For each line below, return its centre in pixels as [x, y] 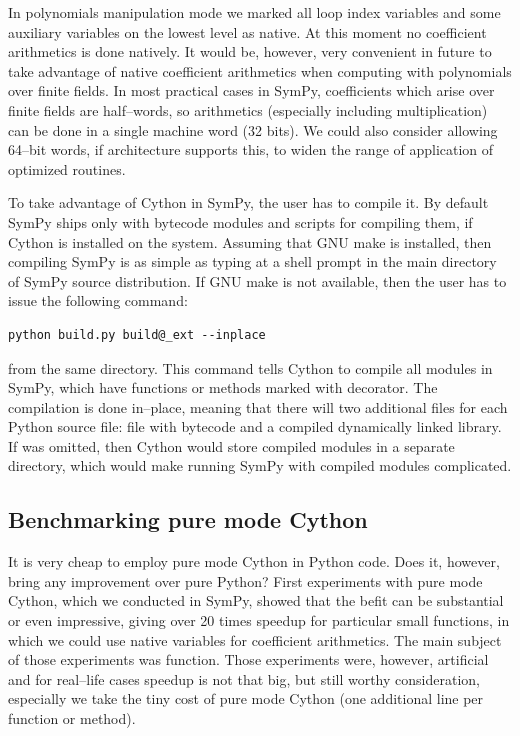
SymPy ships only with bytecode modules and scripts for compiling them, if [240, 221]
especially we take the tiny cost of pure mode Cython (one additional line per [246, 698]
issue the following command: [98, 300]
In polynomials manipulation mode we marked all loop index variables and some [254, 12]
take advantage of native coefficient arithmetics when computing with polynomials [260, 70]
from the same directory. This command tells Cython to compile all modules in [250, 367]
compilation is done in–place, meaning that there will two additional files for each [258, 406]
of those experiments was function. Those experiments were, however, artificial [248, 659]
